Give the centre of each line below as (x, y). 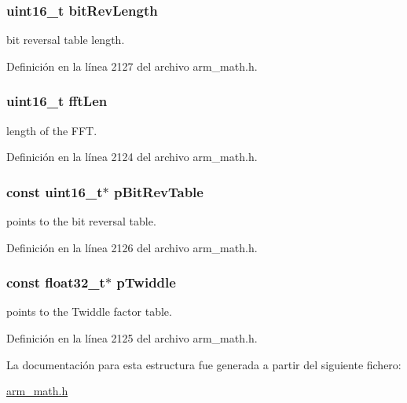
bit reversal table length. (66, 40)
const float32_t (56, 282)
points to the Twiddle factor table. (89, 311)
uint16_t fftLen (57, 101)
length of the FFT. (52, 130)
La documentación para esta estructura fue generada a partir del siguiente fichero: (204, 364)
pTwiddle (146, 282)
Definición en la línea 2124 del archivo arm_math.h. (132, 157)
